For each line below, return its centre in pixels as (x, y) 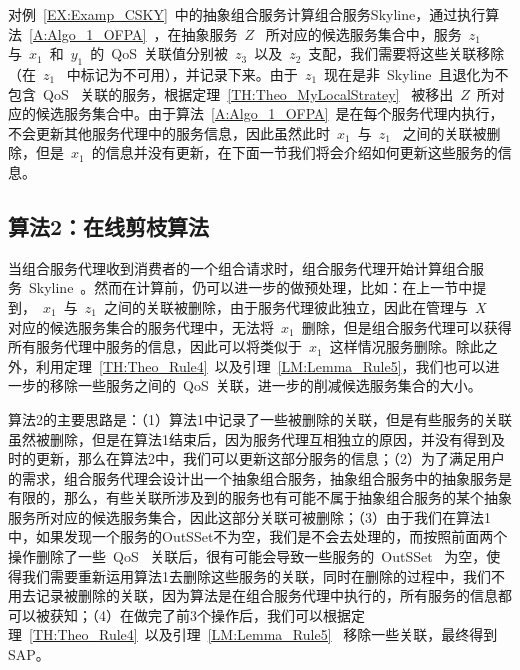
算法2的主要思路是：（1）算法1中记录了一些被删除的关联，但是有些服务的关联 (260, 418)
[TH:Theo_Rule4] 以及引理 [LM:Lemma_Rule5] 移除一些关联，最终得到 (263, 634)
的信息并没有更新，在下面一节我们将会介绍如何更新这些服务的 (294, 152)
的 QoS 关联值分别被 (159, 53)
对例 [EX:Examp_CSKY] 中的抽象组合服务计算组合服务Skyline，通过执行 (247, 14)
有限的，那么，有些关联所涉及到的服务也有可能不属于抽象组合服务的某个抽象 (260, 497)
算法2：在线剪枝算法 (109, 225)
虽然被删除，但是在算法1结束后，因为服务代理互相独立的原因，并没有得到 (249, 438)
